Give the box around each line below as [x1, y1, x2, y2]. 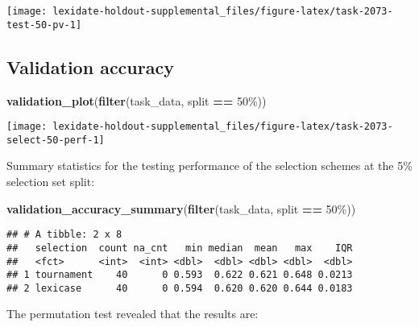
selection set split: [6, 173, 95, 190]
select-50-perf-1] [6, 134, 105, 146]
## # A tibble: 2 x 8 [6, 229, 122, 241]
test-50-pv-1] [6, 19, 82, 31]
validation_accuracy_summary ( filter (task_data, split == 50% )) [6, 200, 356, 217]
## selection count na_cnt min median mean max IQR [6, 242, 353, 254]
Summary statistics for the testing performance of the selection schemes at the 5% [6, 157, 413, 174]
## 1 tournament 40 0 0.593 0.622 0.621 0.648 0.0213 [6, 269, 353, 281]
